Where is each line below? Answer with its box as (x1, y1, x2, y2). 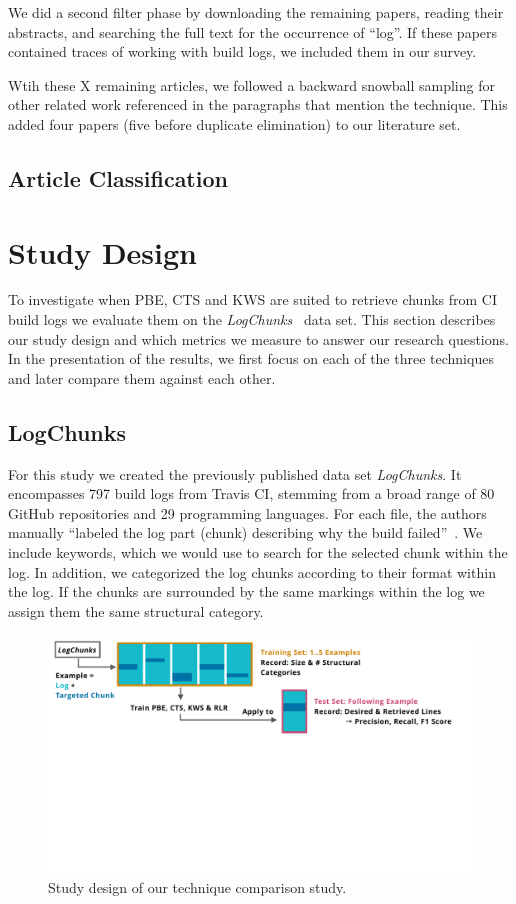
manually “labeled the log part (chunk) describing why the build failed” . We (8, 522, 483, 543)
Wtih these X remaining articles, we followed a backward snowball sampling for (8, 74, 495, 95)
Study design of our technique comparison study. (48, 877, 347, 898)
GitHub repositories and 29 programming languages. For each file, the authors (8, 502, 487, 523)
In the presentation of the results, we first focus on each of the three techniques (8, 348, 494, 369)
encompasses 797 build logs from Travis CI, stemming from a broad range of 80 (8, 483, 495, 504)
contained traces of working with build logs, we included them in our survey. (8, 41, 477, 62)
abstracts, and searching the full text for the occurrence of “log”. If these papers (8, 21, 498, 42)
